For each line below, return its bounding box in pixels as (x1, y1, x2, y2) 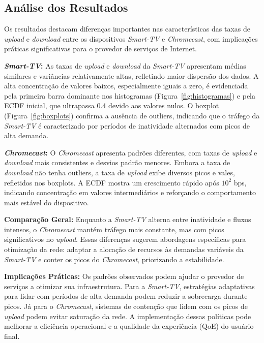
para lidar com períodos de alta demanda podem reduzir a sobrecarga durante (4, 291, 248, 301)
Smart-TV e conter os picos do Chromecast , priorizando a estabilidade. (4, 254, 224, 264)
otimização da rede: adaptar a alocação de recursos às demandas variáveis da (4, 244, 244, 255)
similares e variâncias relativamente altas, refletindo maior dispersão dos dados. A (4, 70, 259, 81)
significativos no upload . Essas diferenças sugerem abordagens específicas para (4, 234, 246, 244)
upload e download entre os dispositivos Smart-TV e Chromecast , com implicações (4, 33, 258, 44)
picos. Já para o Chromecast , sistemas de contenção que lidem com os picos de (4, 301, 248, 311)
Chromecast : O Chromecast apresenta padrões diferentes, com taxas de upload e (4, 147, 257, 158)
